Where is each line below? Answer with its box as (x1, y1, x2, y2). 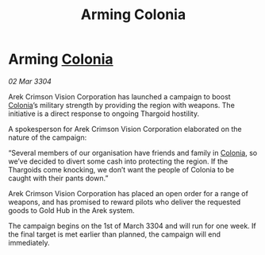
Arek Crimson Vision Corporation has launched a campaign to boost (8, 91, 232, 101)
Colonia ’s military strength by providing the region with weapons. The (8, 100, 236, 110)
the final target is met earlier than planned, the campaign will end (8, 229, 221, 239)
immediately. (8, 238, 50, 247)
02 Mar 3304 (8, 76, 52, 86)
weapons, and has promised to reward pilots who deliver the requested (8, 197, 241, 207)
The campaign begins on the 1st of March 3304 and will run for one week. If (8, 221, 256, 230)
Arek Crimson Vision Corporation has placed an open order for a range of (8, 188, 248, 198)
